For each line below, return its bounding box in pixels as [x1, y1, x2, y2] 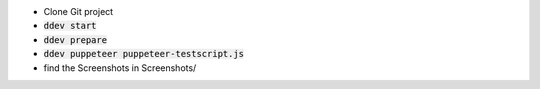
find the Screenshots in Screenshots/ [43, 61, 197, 74]
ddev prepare [43, 34, 108, 45]
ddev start [43, 20, 97, 32]
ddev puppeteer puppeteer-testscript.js [43, 48, 245, 60]
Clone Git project [43, 6, 114, 17]
